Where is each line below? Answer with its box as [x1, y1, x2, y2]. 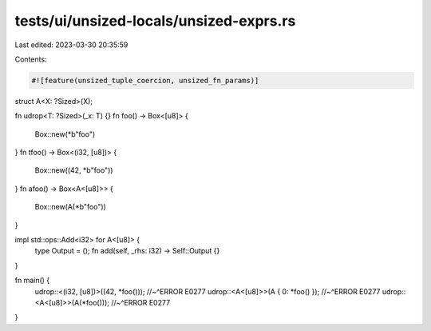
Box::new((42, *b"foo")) [34, 165, 113, 175]
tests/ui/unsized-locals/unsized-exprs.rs [14, 12, 296, 30]
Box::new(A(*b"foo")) [34, 202, 107, 212]
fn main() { [14, 276, 50, 285]
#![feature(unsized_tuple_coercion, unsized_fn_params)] [31, 76, 259, 85]
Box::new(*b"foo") [34, 129, 96, 139]
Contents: [14, 54, 47, 64]
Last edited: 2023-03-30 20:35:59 [14, 40, 129, 50]
